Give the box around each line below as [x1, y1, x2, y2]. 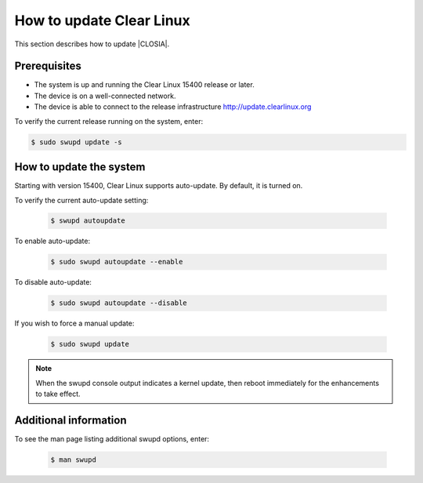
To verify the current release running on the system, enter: [14, 116, 204, 125]
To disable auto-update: [14, 278, 92, 287]
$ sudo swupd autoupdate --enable [50, 257, 183, 267]
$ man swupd [50, 456, 97, 464]
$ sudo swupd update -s [31, 137, 123, 147]
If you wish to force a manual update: [14, 318, 135, 329]
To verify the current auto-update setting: [14, 195, 149, 205]
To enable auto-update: [14, 236, 90, 246]
